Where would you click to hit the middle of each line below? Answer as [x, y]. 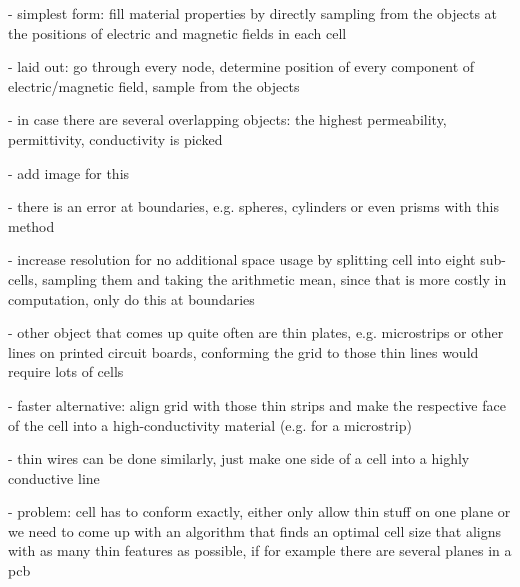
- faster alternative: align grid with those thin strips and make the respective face [257, 404]
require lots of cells [66, 371]
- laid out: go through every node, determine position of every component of [241, 66]
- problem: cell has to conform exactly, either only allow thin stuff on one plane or [259, 511]
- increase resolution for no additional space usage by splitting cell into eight [242, 259]
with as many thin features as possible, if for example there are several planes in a [260, 550]
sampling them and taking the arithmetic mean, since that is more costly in [274, 278]
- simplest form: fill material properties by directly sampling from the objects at [253, 13]
